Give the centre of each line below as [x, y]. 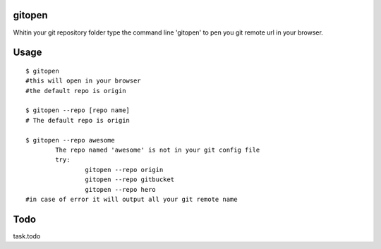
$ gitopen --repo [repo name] [78, 110]
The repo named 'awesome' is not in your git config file [158, 150]
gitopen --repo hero [121, 189]
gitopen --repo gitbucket [130, 180]
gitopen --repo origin [124, 170]
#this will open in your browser [83, 81]
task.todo [27, 236]
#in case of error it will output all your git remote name [132, 199]
